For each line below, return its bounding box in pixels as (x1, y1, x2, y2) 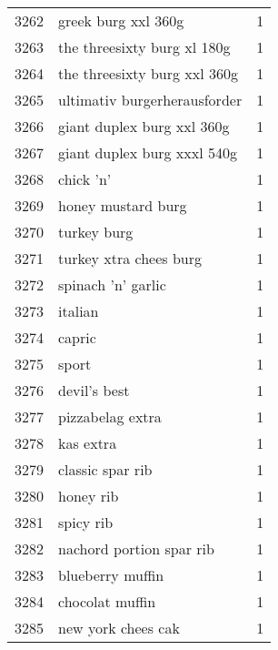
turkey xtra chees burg (58, 248, 203, 269)
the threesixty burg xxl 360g (58, 63, 238, 84)
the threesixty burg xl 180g (58, 36, 231, 57)
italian (58, 300, 99, 321)
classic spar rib (58, 459, 153, 480)
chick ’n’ (58, 168, 112, 189)
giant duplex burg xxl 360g (58, 116, 230, 137)
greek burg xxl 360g (58, 10, 184, 31)
